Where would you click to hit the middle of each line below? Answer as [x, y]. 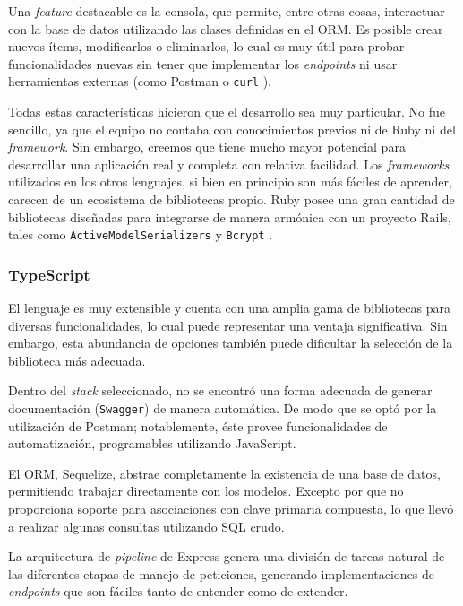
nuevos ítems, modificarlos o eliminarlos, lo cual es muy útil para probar [206, 46]
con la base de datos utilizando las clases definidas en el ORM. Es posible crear [226, 28]
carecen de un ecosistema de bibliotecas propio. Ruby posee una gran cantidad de [231, 199]
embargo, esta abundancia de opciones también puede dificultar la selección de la [231, 343]
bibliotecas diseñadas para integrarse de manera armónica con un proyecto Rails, [230, 216]
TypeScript [49, 274]
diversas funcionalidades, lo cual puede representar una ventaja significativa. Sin [228, 325]
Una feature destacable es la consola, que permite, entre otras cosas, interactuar [227, 11]
